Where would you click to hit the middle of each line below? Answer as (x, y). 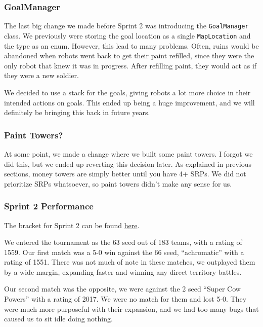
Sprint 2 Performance (49, 206)
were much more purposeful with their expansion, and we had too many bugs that (131, 308)
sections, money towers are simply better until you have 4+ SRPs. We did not (125, 174)
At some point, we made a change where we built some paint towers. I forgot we (128, 153)
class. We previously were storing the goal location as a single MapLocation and (127, 35)
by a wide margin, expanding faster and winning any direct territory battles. (123, 271)
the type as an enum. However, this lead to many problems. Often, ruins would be (131, 45)
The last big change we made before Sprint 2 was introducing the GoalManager (126, 26)
